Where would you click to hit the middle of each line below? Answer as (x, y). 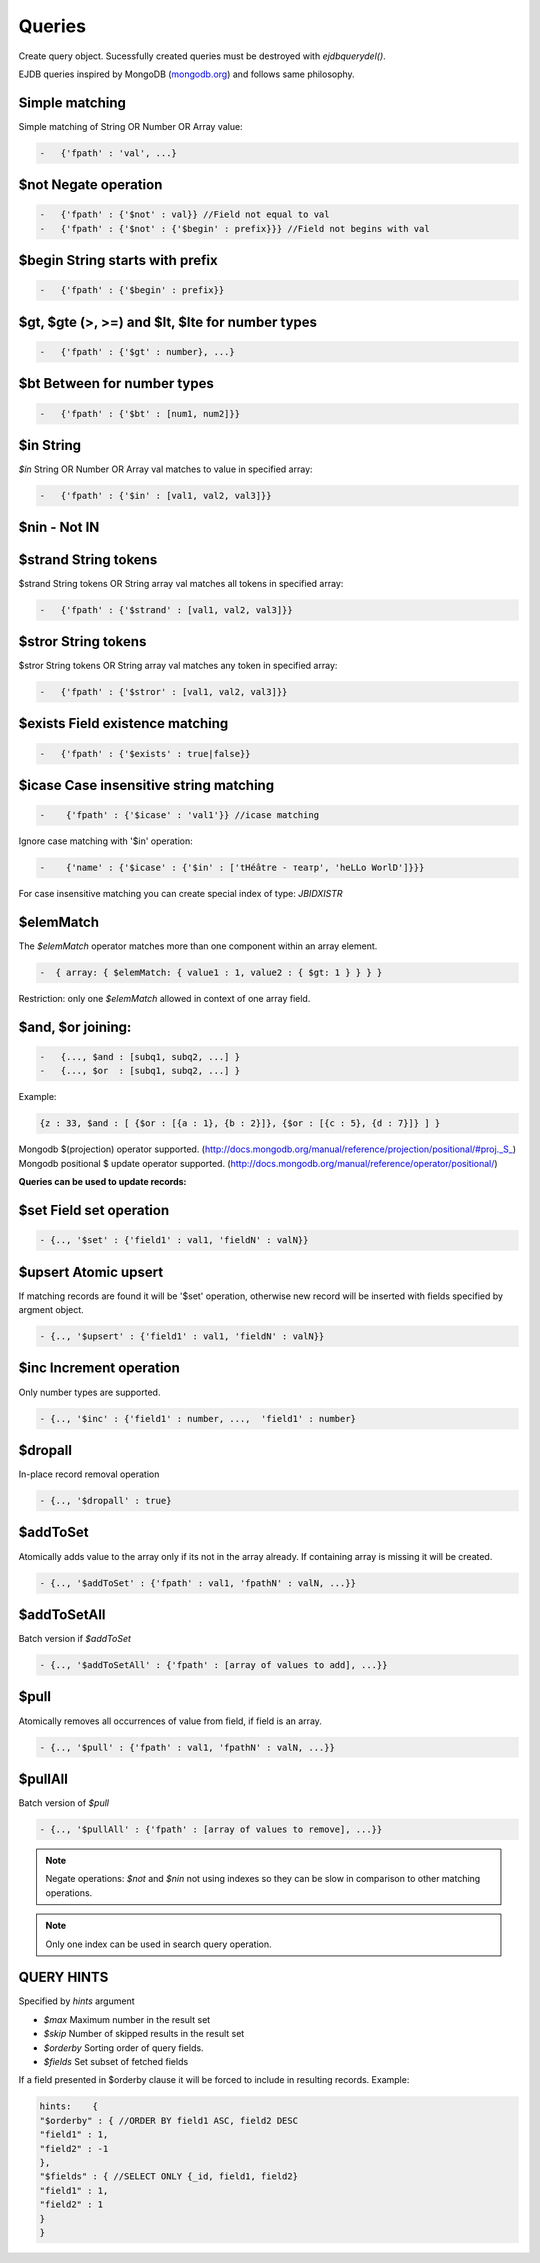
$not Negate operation (90, 185)
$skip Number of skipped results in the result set (144, 2034)
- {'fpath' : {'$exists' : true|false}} (145, 753)
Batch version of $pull (64, 1803)
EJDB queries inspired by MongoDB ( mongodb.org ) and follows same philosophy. (186, 74)
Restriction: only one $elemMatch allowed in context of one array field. (164, 999)
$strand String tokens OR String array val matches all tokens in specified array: (181, 583)
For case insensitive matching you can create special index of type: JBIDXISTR (181, 894)
